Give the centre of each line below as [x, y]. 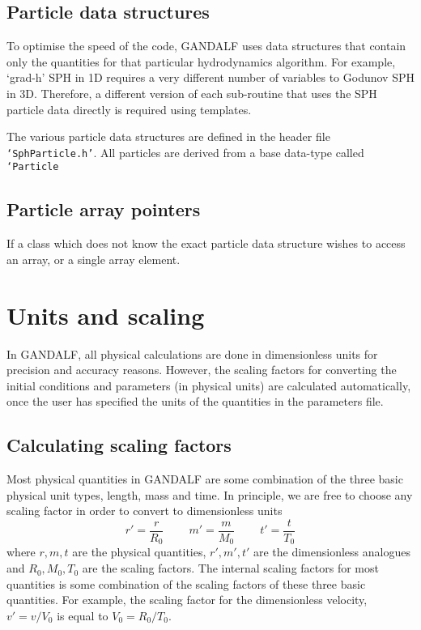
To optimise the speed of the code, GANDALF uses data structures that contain [206, 46]
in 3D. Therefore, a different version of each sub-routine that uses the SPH [192, 93]
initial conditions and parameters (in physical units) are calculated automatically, [209, 385]
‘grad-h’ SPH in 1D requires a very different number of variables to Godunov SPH [210, 77]
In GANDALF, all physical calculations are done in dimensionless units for [192, 353]
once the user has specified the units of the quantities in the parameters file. [195, 401]
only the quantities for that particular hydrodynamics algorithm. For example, [201, 61]
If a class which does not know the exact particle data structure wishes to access [206, 243]
